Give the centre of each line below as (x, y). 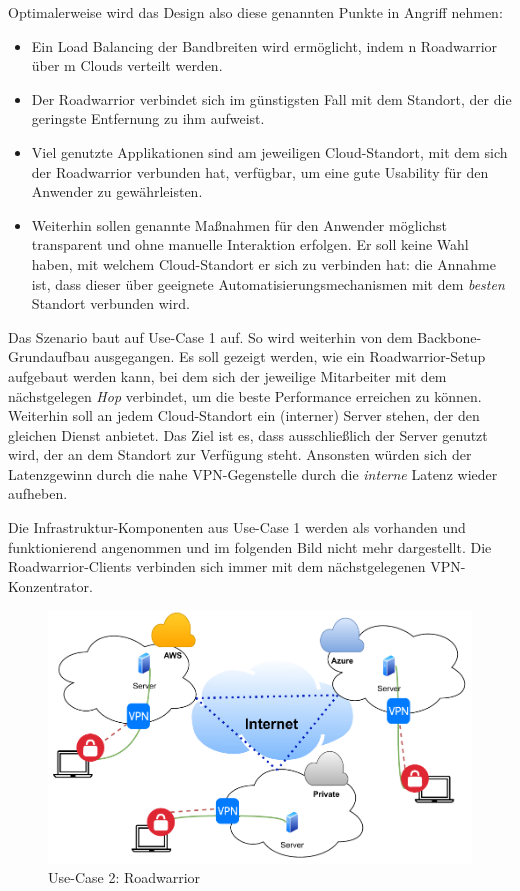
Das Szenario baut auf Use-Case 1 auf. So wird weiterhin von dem (210, 336)
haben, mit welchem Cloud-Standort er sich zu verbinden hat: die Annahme (263, 263)
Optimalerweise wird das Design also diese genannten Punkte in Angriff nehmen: (255, 12)
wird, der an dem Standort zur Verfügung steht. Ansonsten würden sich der (240, 454)
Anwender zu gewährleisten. (117, 191)
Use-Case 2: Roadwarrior (124, 877)
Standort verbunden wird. (110, 303)
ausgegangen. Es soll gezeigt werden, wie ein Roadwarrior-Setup (290, 356)
